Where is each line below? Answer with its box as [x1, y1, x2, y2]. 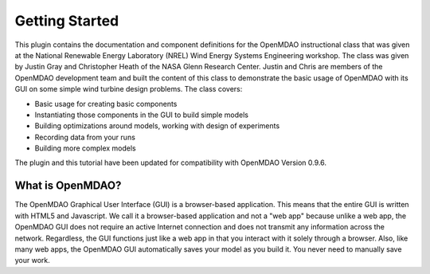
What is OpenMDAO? [14, 179, 122, 193]
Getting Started [14, 12, 119, 29]
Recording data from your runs [34, 132, 135, 142]
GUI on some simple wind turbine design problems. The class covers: [14, 84, 243, 94]
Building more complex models [34, 143, 136, 153]
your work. [14, 256, 51, 265]
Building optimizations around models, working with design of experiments [34, 121, 280, 131]
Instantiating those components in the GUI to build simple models [34, 110, 248, 119]
